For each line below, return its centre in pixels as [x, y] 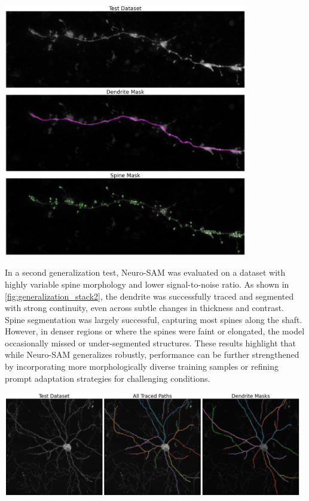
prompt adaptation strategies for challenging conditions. [108, 378]
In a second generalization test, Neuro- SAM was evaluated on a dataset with [145, 272]
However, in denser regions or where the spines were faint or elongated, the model [155, 331]
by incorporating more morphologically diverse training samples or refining [142, 366]
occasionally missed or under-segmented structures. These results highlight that [150, 342]
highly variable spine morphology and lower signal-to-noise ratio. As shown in [147, 284]
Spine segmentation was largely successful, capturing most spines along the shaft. [154, 319]
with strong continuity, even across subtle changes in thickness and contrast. [144, 308]
